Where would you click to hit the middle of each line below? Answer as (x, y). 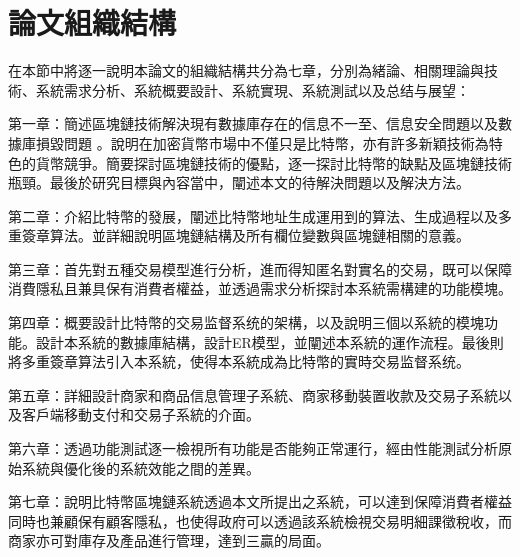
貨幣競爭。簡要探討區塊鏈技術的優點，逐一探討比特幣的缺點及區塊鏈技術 (273, 162)
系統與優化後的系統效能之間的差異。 (140, 467)
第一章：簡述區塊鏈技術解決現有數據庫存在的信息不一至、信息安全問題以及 (253, 123)
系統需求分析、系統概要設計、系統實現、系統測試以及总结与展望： (252, 89)
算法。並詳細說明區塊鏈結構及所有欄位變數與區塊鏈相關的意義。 (259, 235)
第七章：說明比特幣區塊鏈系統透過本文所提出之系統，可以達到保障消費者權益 (260, 501)
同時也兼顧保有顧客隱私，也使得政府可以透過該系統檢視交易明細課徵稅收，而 (260, 520)
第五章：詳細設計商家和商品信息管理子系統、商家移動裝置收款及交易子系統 (253, 394)
